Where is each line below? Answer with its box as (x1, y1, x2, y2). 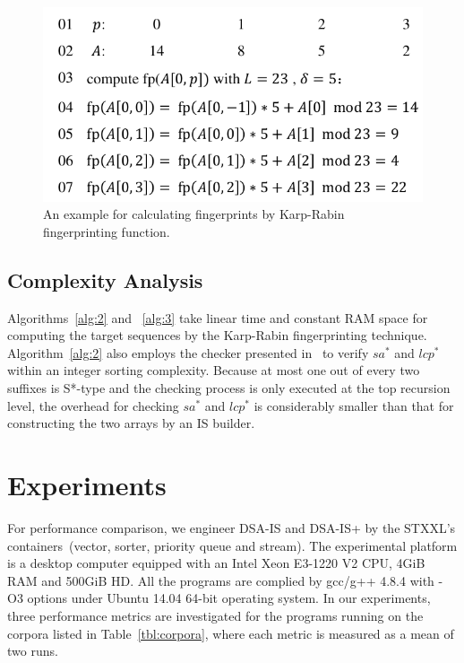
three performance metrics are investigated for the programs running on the (7, 606, 424, 624)
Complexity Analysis (7, 266, 203, 293)
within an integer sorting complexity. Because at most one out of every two (7, 361, 420, 379)
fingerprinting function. (43, 222, 170, 240)
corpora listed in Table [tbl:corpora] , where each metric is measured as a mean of (7, 624, 454, 642)
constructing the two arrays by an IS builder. (7, 414, 255, 432)
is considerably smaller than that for (253, 396, 454, 414)
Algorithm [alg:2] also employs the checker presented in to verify (7, 343, 369, 362)
